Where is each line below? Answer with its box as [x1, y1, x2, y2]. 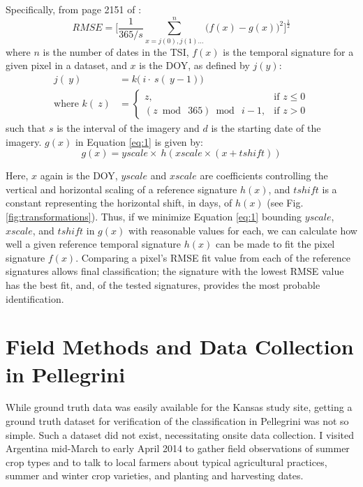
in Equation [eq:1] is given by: [75, 134, 203, 149]
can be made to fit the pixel [215, 237, 335, 251]
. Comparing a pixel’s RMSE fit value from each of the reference [75, 250, 350, 264]
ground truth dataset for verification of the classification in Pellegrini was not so [6, 414, 349, 428]
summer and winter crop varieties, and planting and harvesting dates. [6, 468, 304, 483]
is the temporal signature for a [223, 44, 354, 59]
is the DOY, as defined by [139, 58, 250, 73]
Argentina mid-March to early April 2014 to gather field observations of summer [6, 441, 350, 456]
